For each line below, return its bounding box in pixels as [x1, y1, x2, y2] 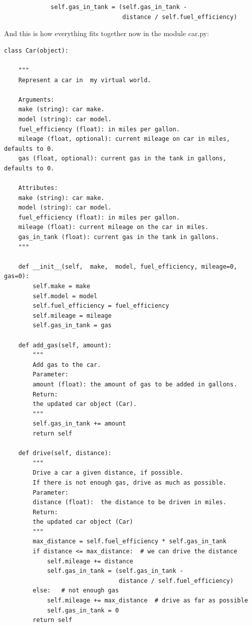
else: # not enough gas [33, 587, 119, 594]
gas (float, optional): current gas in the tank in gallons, [18, 155, 226, 162]
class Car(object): [4, 47, 69, 54]
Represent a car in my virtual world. [18, 76, 151, 84]
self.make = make [33, 283, 90, 290]
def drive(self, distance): [18, 450, 112, 457]
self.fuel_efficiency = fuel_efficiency [33, 302, 169, 310]
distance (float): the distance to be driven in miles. [33, 499, 226, 506]
